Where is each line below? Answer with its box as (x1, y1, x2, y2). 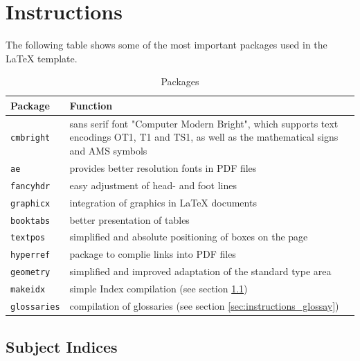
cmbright (10, 133, 51, 143)
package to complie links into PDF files (69, 247, 236, 261)
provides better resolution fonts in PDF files (69, 160, 257, 175)
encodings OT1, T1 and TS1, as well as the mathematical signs (69, 130, 339, 144)
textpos (10, 233, 46, 243)
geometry (10, 267, 51, 278)
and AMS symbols (69, 143, 147, 157)
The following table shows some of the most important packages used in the (6, 37, 327, 52)
